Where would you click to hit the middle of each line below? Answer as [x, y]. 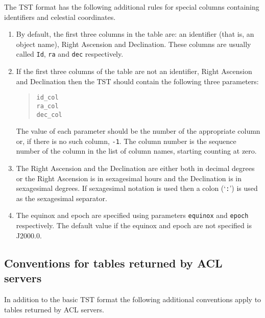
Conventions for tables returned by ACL [113, 263]
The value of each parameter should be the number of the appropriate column [138, 131]
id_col [47, 98]
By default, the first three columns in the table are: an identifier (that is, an [135, 34]
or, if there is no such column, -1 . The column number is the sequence [126, 141]
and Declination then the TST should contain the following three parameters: [137, 81]
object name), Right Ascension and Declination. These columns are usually [134, 44]
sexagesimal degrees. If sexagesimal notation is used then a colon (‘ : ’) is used [137, 188]
